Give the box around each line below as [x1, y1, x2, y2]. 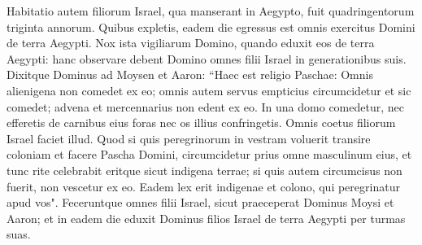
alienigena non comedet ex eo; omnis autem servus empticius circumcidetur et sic [7, 81, 411, 98]
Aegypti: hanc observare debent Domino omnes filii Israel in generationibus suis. [7, 50, 407, 67]
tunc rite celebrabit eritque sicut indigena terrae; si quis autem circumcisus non [7, 161, 402, 178]
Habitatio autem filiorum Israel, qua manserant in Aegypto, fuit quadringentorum [7, 2, 415, 19]
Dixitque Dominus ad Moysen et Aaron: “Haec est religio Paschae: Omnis [7, 66, 373, 83]
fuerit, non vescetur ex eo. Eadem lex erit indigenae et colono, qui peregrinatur [7, 177, 400, 195]
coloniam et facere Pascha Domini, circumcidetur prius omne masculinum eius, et [7, 146, 412, 163]
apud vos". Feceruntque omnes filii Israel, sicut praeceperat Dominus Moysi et [7, 194, 394, 211]
